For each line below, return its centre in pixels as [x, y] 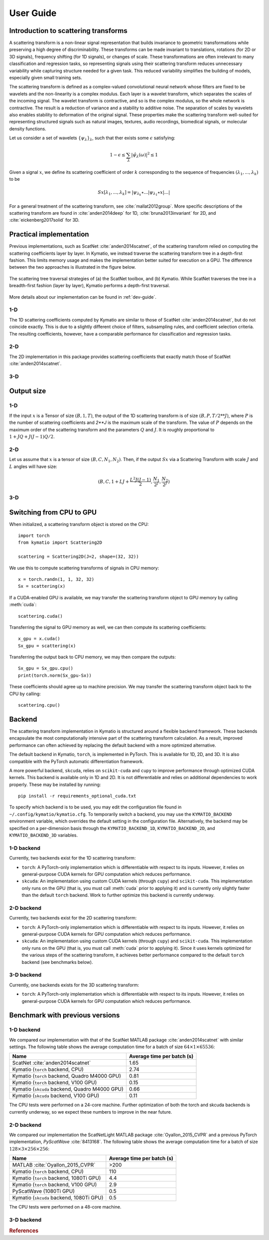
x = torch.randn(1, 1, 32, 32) [56, 579]
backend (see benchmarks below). [57, 962]
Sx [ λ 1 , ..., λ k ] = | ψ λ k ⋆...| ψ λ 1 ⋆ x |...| [134, 193]
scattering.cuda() [41, 616]
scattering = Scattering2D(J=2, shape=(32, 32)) [78, 557]
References [24, 1231]
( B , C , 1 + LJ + [114, 481]
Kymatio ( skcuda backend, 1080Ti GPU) [58, 1198]
